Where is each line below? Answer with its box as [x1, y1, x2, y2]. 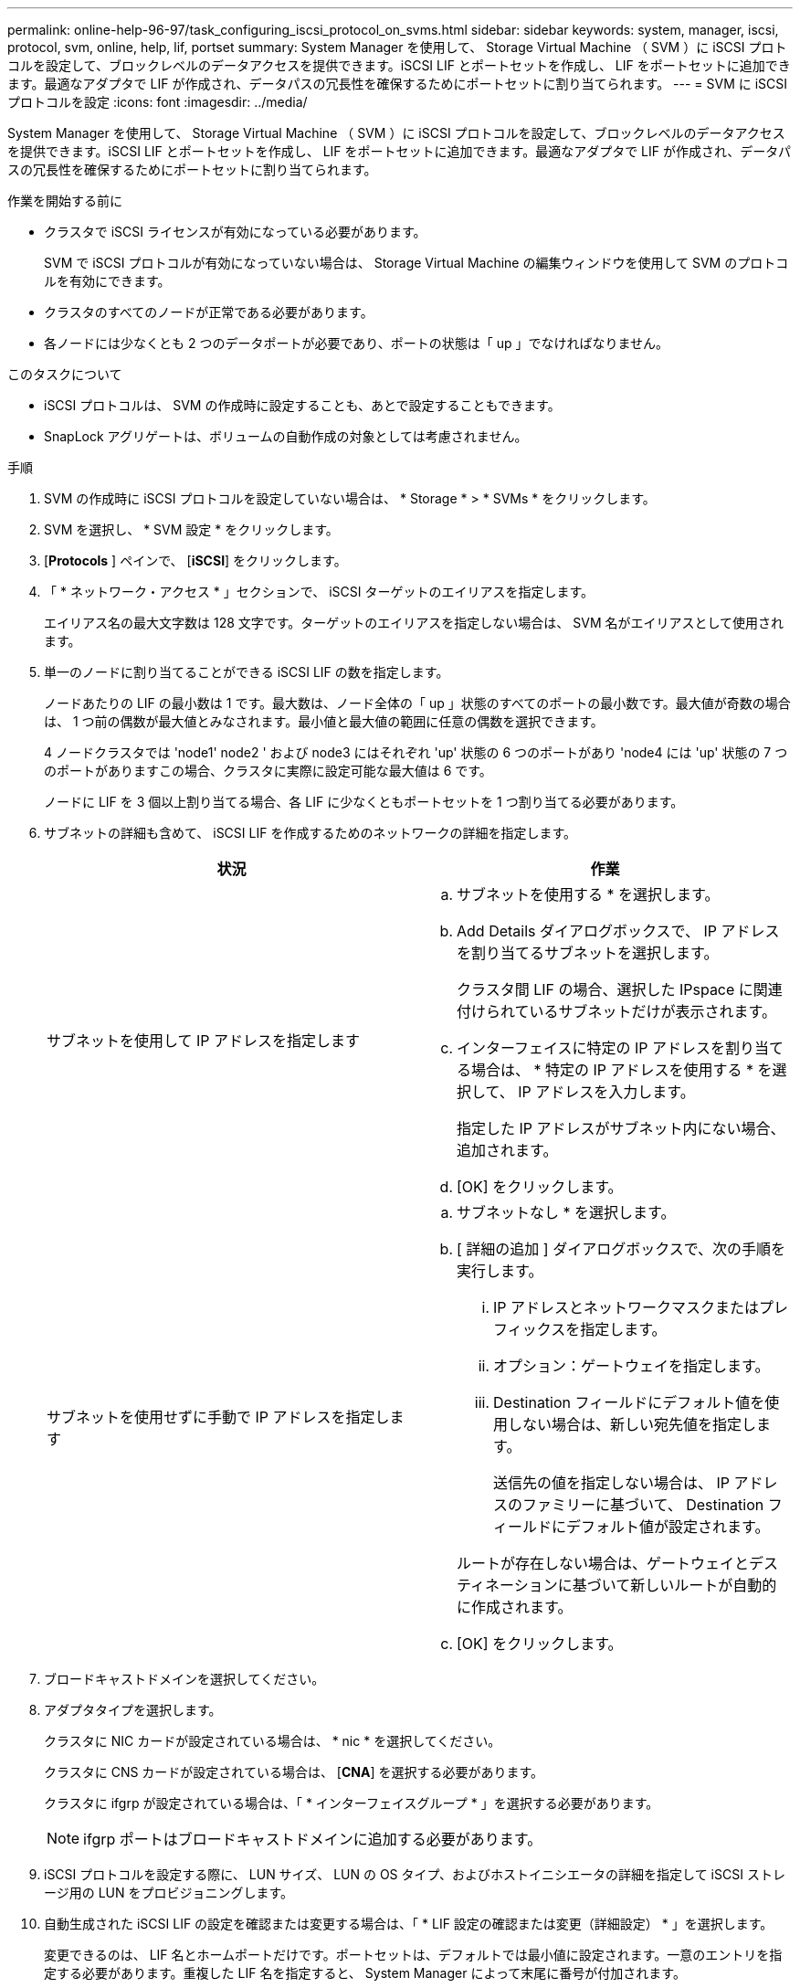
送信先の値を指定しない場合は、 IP [493, 1474, 731, 1492]
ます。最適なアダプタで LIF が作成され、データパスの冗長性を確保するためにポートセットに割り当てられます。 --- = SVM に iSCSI [7, 76, 788, 91]
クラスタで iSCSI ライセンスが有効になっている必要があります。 [44, 224, 426, 239]
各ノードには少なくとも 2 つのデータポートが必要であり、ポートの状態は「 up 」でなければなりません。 [44, 335, 669, 351]
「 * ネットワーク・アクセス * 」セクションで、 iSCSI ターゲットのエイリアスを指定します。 [44, 584, 595, 599]
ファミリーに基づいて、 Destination [522, 1496, 764, 1514]
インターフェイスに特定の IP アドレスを [457, 1039, 726, 1057]
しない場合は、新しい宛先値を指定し [508, 1415, 757, 1433]
